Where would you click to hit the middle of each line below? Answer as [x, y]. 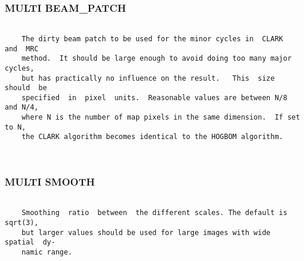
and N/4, [22, 108]
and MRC [22, 49]
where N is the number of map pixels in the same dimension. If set [161, 118]
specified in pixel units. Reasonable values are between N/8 [154, 98]
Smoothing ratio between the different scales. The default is [154, 213]
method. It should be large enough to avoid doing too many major [156, 59]
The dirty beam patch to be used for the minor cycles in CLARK [152, 39]
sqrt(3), [22, 222]
